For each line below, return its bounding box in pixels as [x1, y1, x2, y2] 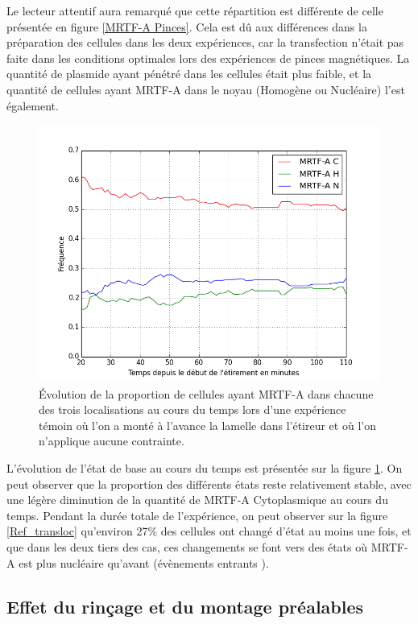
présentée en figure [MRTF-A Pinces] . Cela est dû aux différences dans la [6, 18, 367, 35]
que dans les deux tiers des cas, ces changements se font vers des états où [6, 539, 368, 556]
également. [6, 97, 59, 114]
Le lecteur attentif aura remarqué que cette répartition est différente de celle [6, 2, 383, 19]
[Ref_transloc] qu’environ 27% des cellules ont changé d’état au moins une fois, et [6, 523, 412, 539]
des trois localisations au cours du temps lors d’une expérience [39, 401, 346, 418]
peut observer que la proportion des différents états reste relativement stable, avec [6, 475, 412, 492]
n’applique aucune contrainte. [39, 432, 184, 449]
